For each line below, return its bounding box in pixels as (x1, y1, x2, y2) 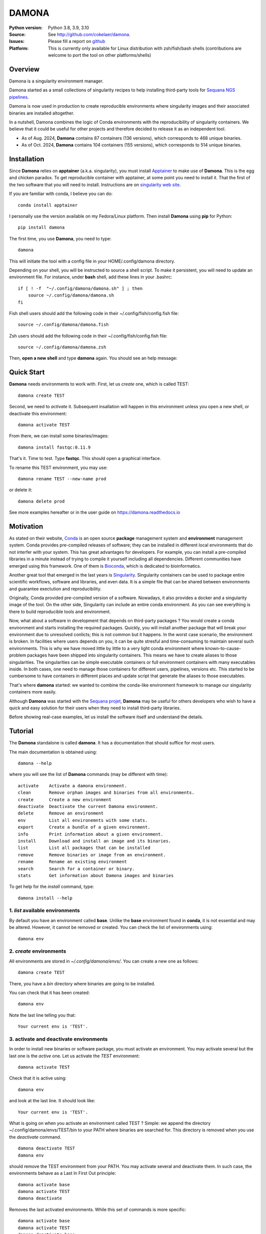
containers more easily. (9, 689, 57, 695)
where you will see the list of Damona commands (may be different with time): (9, 771, 168, 777)
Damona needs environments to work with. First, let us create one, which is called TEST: (9, 381, 189, 387)
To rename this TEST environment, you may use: (9, 464, 108, 470)
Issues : (9, 39, 25, 44)
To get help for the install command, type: (9, 884, 95, 889)
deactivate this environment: (9, 410, 67, 417)
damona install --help (18, 895, 73, 901)
